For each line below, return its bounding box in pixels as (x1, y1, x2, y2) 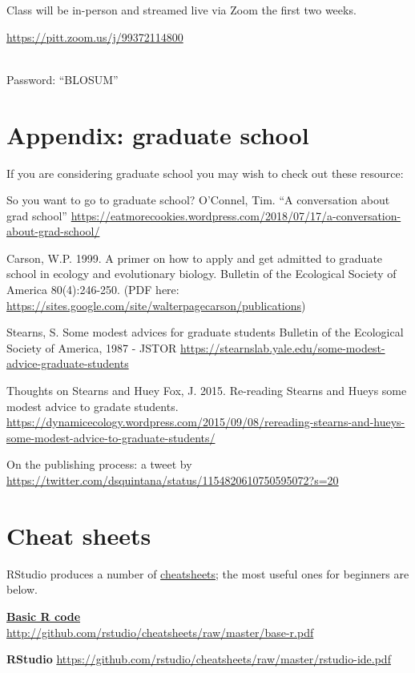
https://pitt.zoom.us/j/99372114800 (6, 28, 183, 45)
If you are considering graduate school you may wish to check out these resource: (6, 164, 404, 181)
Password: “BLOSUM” (6, 71, 119, 87)
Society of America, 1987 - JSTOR (6, 339, 177, 356)
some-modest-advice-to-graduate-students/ (6, 429, 216, 445)
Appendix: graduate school (6, 118, 309, 151)
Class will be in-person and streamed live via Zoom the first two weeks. (6, 2, 357, 18)
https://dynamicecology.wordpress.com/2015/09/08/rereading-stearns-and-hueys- (6, 413, 405, 430)
